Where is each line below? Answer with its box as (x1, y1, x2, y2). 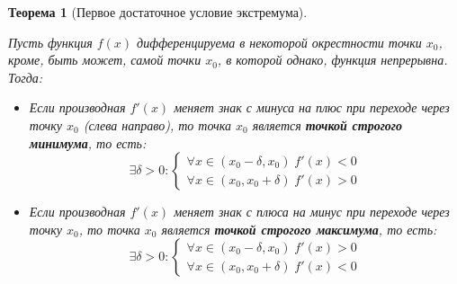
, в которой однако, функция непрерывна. (217, 50, 448, 69)
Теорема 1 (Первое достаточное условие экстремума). (8, 3, 308, 21)
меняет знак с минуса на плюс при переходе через (174, 98, 450, 117)
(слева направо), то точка (83, 115, 231, 134)
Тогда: (8, 67, 43, 86)
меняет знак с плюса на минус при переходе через (174, 202, 450, 221)
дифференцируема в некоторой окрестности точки (137, 32, 422, 51)
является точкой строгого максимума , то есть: (161, 219, 437, 238)
